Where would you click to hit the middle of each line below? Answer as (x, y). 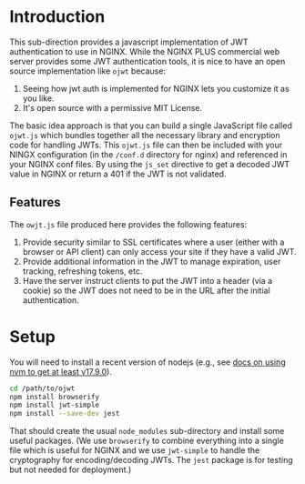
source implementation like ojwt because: (88, 71)
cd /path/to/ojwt (42, 388)
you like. (38, 98)
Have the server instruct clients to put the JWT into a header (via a (147, 280)
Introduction (57, 17)
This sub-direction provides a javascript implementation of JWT (129, 42)
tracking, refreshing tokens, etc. (82, 271)
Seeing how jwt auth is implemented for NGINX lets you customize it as (156, 88)
